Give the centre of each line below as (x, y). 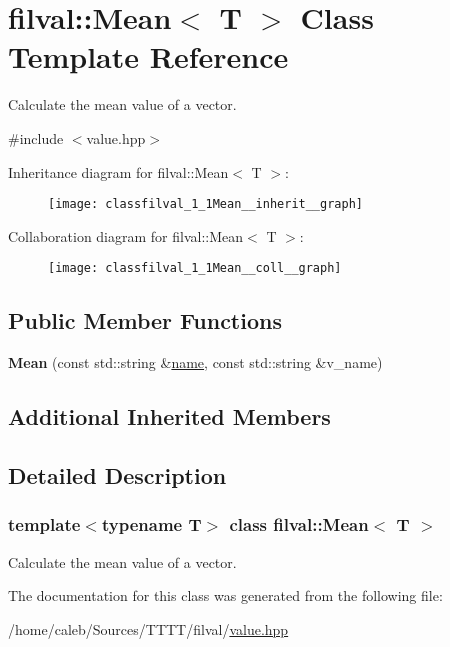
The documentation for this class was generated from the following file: (225, 595)
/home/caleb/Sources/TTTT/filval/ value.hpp (148, 628)
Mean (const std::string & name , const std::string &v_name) (195, 362)
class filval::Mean (299, 524)
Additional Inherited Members (169, 416)
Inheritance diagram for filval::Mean (118, 171)
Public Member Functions (145, 320)
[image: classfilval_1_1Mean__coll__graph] (195, 268)
